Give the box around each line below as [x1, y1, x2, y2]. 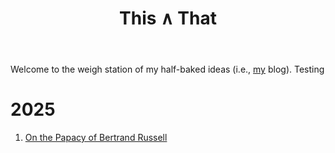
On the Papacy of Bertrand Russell [24, 132, 168, 144]
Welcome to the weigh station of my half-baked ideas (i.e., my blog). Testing [10, 63, 325, 76]
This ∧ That [119, 7, 217, 30]
